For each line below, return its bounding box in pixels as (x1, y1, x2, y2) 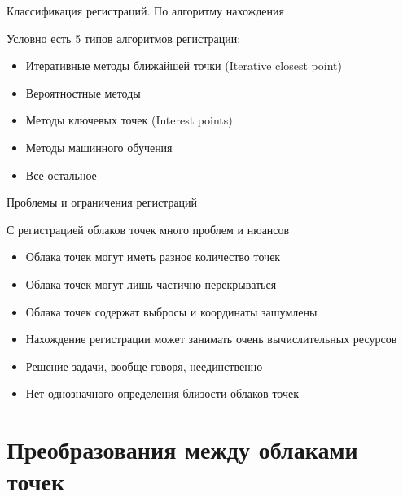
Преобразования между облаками (7, 433, 358, 466)
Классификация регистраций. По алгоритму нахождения (7, 2, 284, 19)
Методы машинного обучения (25, 138, 173, 155)
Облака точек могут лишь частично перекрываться (25, 275, 277, 292)
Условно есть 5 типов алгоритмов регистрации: (7, 29, 241, 46)
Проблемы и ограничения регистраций (7, 194, 198, 211)
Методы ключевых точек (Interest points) (25, 111, 233, 129)
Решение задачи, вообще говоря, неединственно (25, 357, 263, 374)
